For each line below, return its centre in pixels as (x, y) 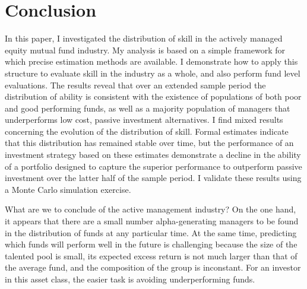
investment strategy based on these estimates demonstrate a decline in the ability (153, 155)
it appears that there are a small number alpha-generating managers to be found (152, 221)
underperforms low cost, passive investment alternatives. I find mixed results (144, 120)
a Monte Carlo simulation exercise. (68, 189)
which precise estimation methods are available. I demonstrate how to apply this (151, 61)
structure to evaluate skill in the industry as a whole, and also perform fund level (153, 73)
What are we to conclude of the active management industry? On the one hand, (151, 209)
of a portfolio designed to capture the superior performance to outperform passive (153, 166)
